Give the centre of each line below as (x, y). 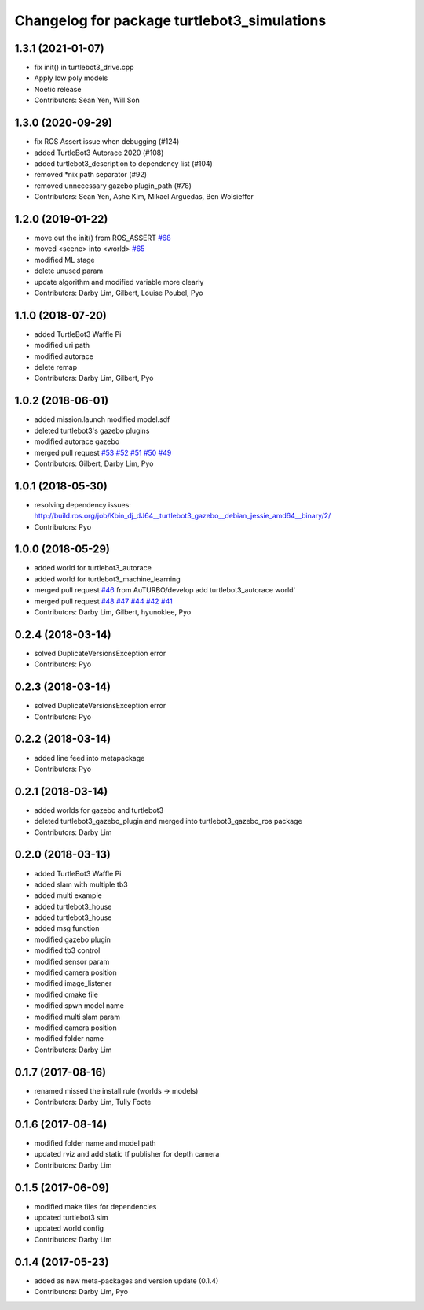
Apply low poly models (71, 78)
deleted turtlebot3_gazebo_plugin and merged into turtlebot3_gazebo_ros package (168, 821)
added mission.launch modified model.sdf (102, 419)
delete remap (56, 367)
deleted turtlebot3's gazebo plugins (92, 430)
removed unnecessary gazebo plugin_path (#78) (113, 186)
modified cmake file (66, 994)
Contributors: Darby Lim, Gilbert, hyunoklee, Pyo (113, 612)
